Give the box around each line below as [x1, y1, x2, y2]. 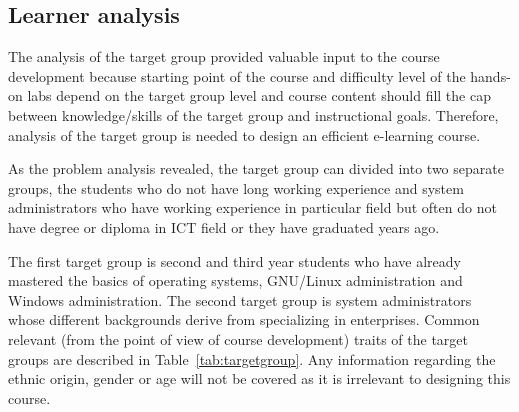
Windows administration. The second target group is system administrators [8, 289, 472, 310]
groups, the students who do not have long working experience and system [8, 177, 464, 198]
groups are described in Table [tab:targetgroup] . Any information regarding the [8, 348, 496, 369]
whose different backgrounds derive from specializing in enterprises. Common [8, 309, 480, 330]
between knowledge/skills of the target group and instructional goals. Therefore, [8, 104, 499, 125]
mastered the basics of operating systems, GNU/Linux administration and [8, 270, 463, 291]
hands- [470, 65, 511, 86]
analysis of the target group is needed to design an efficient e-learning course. [8, 124, 481, 145]
